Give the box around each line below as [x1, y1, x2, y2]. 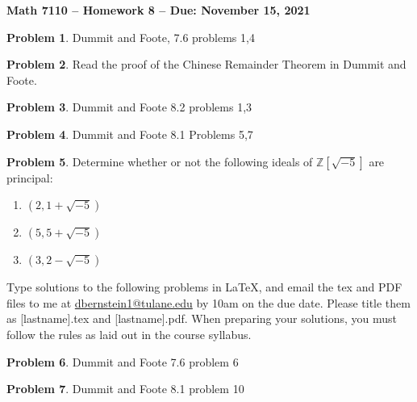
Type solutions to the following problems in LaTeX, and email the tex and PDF [6, 278, 402, 295]
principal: [6, 169, 53, 186]
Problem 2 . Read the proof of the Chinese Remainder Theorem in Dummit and [6, 56, 407, 73]
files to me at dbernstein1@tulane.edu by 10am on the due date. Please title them [6, 294, 411, 311]
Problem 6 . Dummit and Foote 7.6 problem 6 [6, 353, 239, 370]
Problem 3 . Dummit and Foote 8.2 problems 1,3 [6, 98, 252, 115]
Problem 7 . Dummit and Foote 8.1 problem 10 [6, 380, 244, 397]
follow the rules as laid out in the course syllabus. [6, 325, 252, 342]
